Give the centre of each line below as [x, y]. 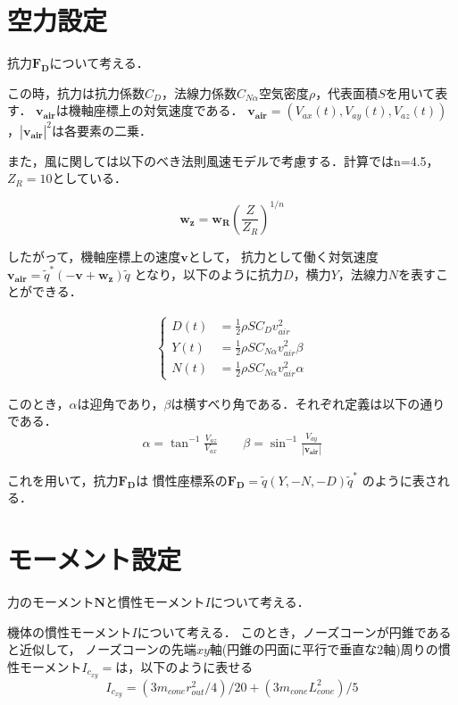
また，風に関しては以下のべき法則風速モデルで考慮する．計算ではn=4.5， [223, 160]
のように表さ [400, 480]
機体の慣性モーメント [70, 631]
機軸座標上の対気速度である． [156, 110]
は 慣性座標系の [182, 480]
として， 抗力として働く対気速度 [283, 256]
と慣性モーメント [155, 601]
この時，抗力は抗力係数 [76, 92]
